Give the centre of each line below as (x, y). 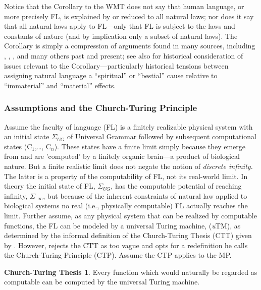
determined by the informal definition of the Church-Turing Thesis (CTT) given (128, 235)
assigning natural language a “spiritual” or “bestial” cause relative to (111, 75)
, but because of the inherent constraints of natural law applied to (145, 195)
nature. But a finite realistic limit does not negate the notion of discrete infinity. (128, 166)
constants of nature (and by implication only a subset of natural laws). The (121, 36)
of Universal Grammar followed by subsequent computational (162, 136)
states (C (18, 146)
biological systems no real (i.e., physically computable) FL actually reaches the (126, 206)
